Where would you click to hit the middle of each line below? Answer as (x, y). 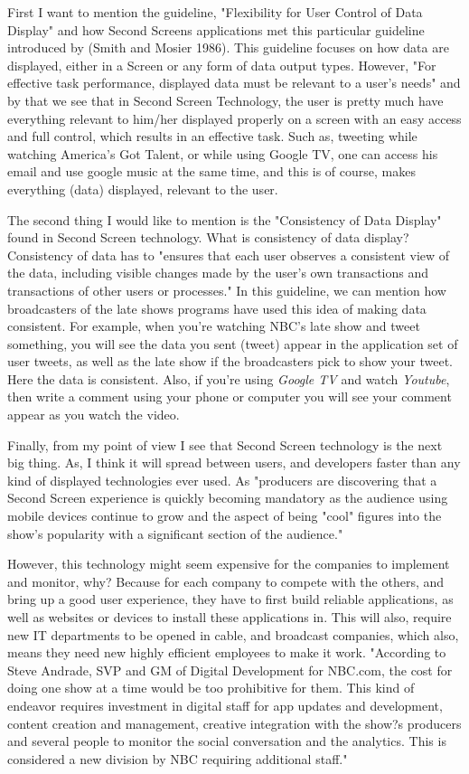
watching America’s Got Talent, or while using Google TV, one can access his (223, 153)
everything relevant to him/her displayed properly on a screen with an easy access (234, 118)
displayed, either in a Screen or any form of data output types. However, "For (222, 65)
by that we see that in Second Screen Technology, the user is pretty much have (225, 100)
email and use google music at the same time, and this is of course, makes (211, 171)
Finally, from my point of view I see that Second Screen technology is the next (225, 444)
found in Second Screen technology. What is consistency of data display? (208, 237)
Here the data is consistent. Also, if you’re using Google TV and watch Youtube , (229, 378)
